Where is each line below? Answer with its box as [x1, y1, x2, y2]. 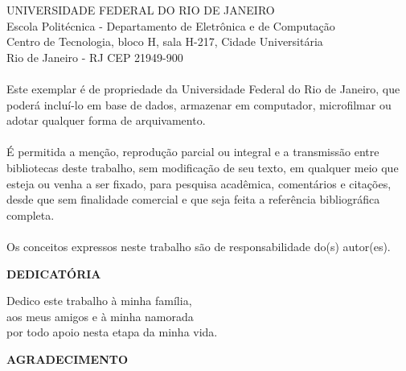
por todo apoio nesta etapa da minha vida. [6, 324, 218, 340]
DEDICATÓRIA [6, 265, 101, 282]
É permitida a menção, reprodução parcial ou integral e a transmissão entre [6, 143, 379, 160]
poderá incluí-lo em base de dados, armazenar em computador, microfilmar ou [6, 96, 392, 113]
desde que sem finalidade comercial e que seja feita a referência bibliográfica [6, 191, 380, 208]
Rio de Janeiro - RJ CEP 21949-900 [6, 48, 183, 65]
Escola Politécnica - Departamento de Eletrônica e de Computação [6, 17, 335, 34]
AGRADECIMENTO [6, 350, 129, 367]
